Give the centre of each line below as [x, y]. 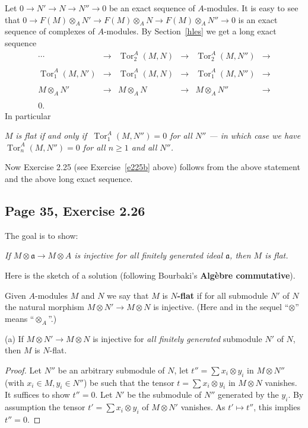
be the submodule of [164, 395]
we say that [128, 295]
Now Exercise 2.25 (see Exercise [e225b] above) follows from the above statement [153, 167]
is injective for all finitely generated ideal [149, 255]
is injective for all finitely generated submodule [177, 338]
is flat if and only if [51, 135]
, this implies [277, 407]
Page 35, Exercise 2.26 [75, 210]
